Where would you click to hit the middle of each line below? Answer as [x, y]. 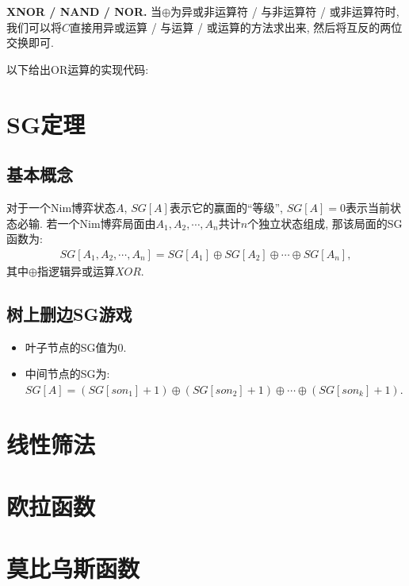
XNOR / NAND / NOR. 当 [84, 11]
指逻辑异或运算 [76, 270]
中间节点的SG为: [67, 374]
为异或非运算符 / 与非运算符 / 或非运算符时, [285, 11]
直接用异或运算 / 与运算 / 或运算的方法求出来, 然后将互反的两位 [236, 27]
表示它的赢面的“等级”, [226, 207]
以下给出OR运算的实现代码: [78, 69]
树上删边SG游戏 [69, 313]
